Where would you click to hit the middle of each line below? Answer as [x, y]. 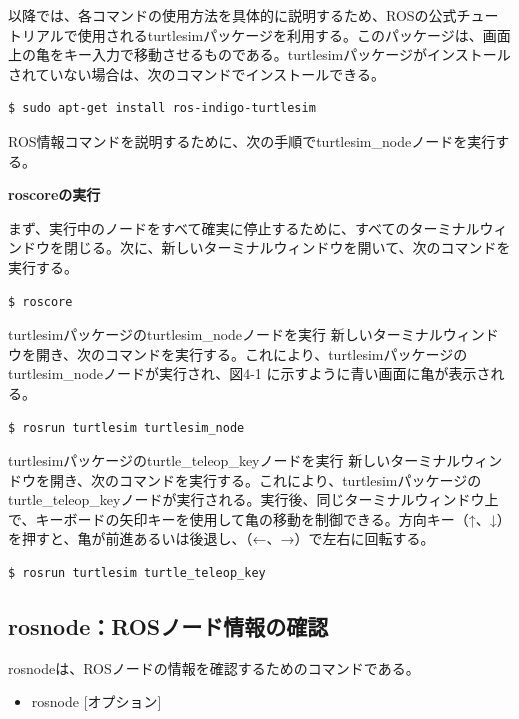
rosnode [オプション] [96, 701]
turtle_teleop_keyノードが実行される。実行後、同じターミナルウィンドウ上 [253, 499]
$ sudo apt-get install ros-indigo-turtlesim [162, 108]
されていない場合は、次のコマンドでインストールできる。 [197, 73]
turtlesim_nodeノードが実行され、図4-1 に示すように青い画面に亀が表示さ [249, 373]
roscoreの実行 [54, 194]
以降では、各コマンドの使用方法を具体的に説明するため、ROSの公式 [232, 15]
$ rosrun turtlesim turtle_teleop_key [137, 573]
